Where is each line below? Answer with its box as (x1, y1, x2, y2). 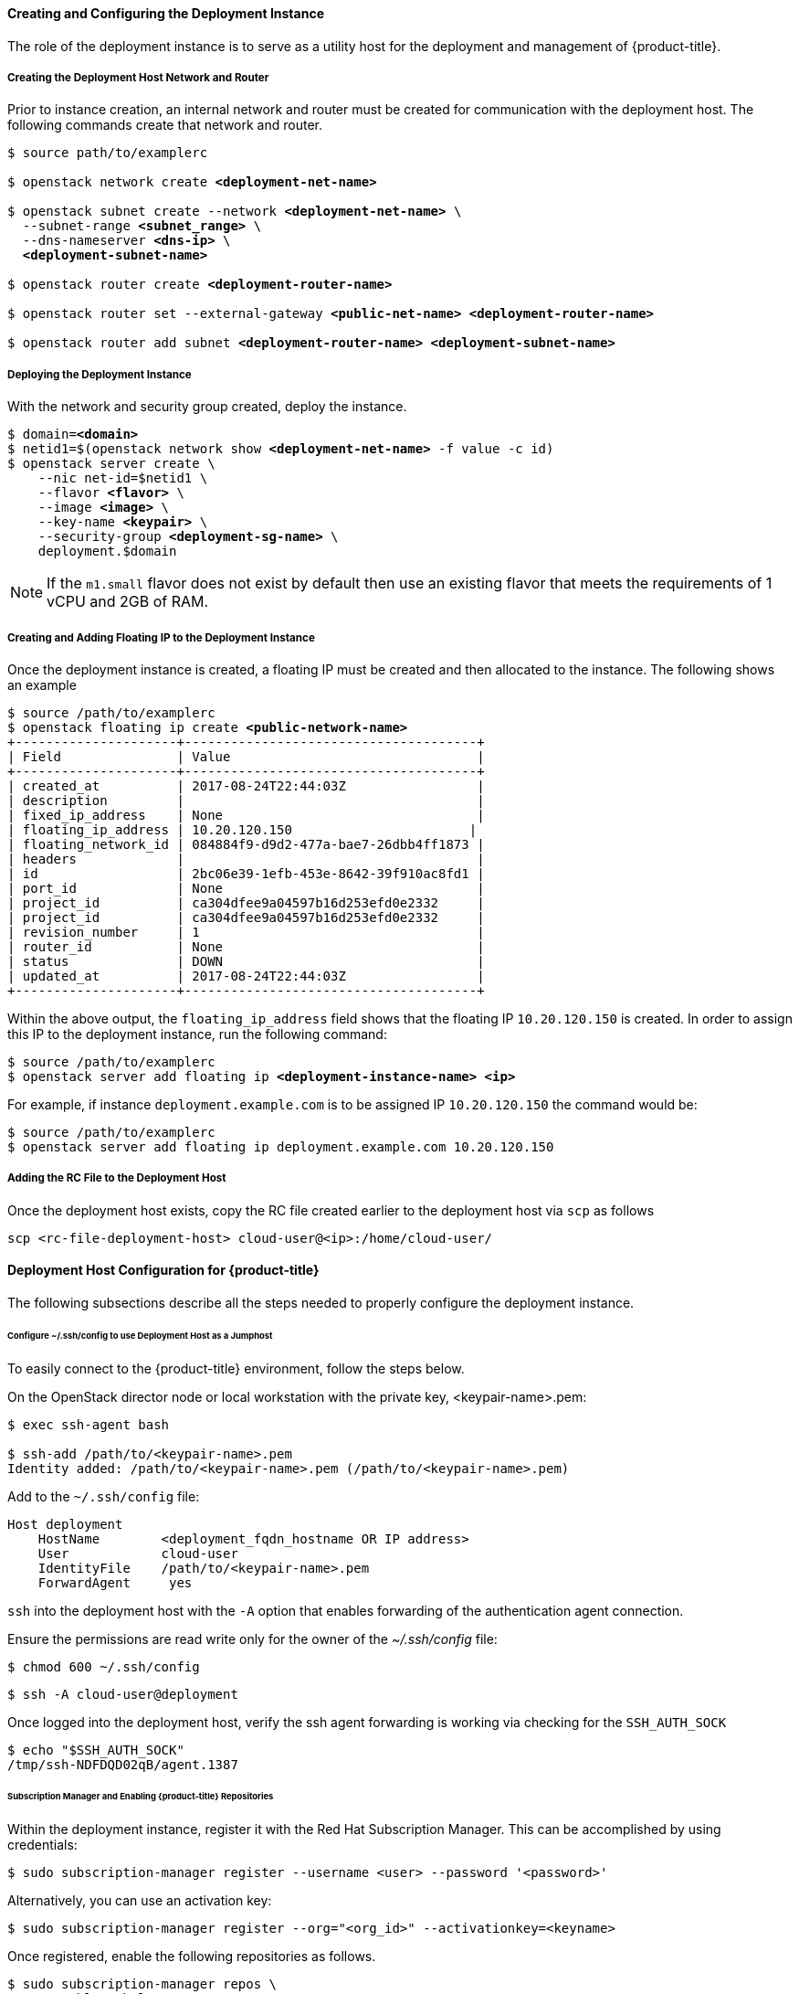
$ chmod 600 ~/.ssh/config (7, 1659, 200, 1674)
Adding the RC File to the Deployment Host (7, 1172, 226, 1185)
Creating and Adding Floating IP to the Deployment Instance (7, 631, 315, 644)
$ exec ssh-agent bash (7, 1416, 170, 1432)
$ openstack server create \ (7, 456, 216, 472)
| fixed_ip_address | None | (7, 807, 485, 822)
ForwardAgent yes (37, 1575, 193, 1590)
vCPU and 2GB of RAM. (47, 592, 209, 611)
